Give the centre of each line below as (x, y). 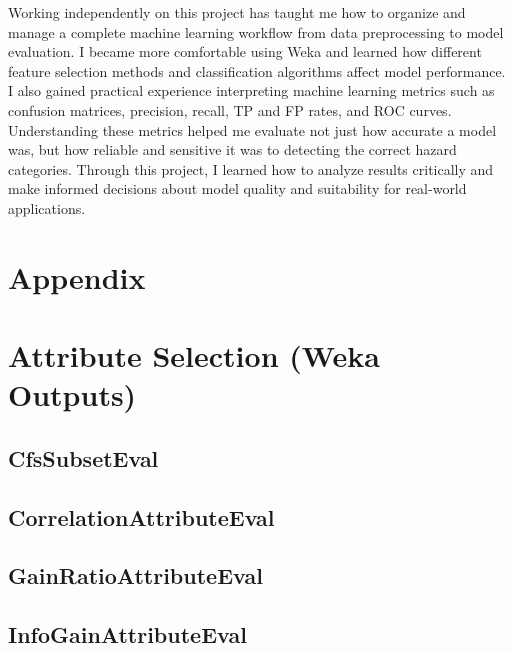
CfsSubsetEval (83, 457)
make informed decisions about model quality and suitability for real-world (237, 188)
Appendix (77, 276)
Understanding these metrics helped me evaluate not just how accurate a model (252, 129)
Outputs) (72, 394)
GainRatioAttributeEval (135, 575)
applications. (47, 207)
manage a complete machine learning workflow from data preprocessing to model (256, 31)
